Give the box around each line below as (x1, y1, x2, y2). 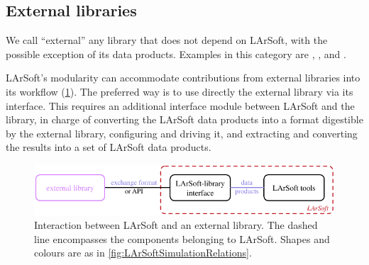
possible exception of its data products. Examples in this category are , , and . (6, 46, 346, 61)
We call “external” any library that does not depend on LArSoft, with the (6, 33, 328, 47)
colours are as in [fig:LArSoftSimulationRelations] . (34, 245, 252, 260)
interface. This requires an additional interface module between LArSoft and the (6, 98, 355, 113)
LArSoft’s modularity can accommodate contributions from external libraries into (6, 70, 360, 85)
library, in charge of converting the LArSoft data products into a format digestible (6, 112, 363, 127)
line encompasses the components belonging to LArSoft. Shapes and (34, 231, 330, 246)
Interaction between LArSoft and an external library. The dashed (34, 218, 318, 232)
